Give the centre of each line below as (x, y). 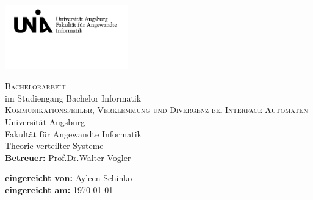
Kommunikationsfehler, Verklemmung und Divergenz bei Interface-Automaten (156, 110)
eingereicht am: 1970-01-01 (59, 190)
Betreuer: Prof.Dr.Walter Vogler (68, 157)
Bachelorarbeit (35, 86)
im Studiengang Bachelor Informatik (73, 98)
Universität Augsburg (45, 122)
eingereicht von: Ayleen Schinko (69, 178)
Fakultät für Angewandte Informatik (73, 133)
